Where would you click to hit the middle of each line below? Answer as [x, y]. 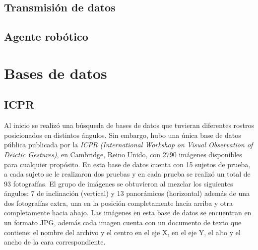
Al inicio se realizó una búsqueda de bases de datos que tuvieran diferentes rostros [129, 125]
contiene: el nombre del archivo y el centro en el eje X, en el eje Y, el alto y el [122, 232]
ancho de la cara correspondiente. [55, 242]
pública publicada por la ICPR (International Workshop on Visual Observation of [129, 145]
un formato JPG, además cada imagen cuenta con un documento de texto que [123, 222]
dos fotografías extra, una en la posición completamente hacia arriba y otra [118, 203]
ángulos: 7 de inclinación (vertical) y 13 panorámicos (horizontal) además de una [127, 193]
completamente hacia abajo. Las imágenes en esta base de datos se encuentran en [128, 213]
